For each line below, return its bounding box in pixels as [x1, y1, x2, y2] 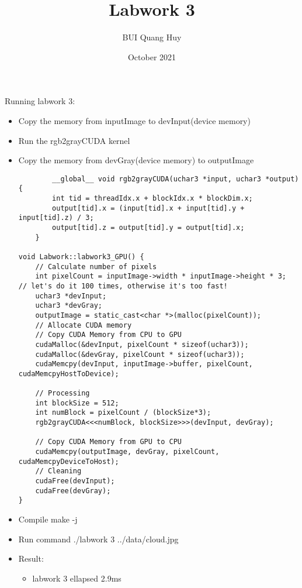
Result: [18, 552, 44, 565]
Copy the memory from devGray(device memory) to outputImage [18, 154, 254, 166]
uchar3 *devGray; [35, 301, 102, 310]
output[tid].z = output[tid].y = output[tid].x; [52, 223, 245, 232]
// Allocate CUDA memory [35, 321, 132, 329]
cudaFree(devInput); [35, 477, 115, 486]
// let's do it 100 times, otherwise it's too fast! [18, 281, 228, 290]
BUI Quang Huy [122, 31, 182, 43]
